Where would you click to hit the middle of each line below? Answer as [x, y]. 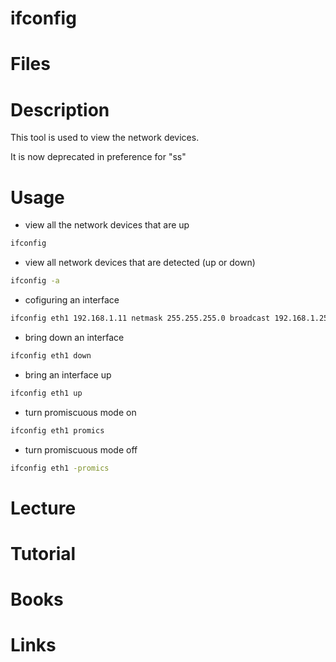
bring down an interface [74, 337]
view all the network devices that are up [107, 225]
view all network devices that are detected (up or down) [140, 263]
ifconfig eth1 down [51, 355]
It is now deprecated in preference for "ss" [98, 157]
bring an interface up [68, 374]
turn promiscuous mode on [80, 412]
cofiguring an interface [72, 300]
